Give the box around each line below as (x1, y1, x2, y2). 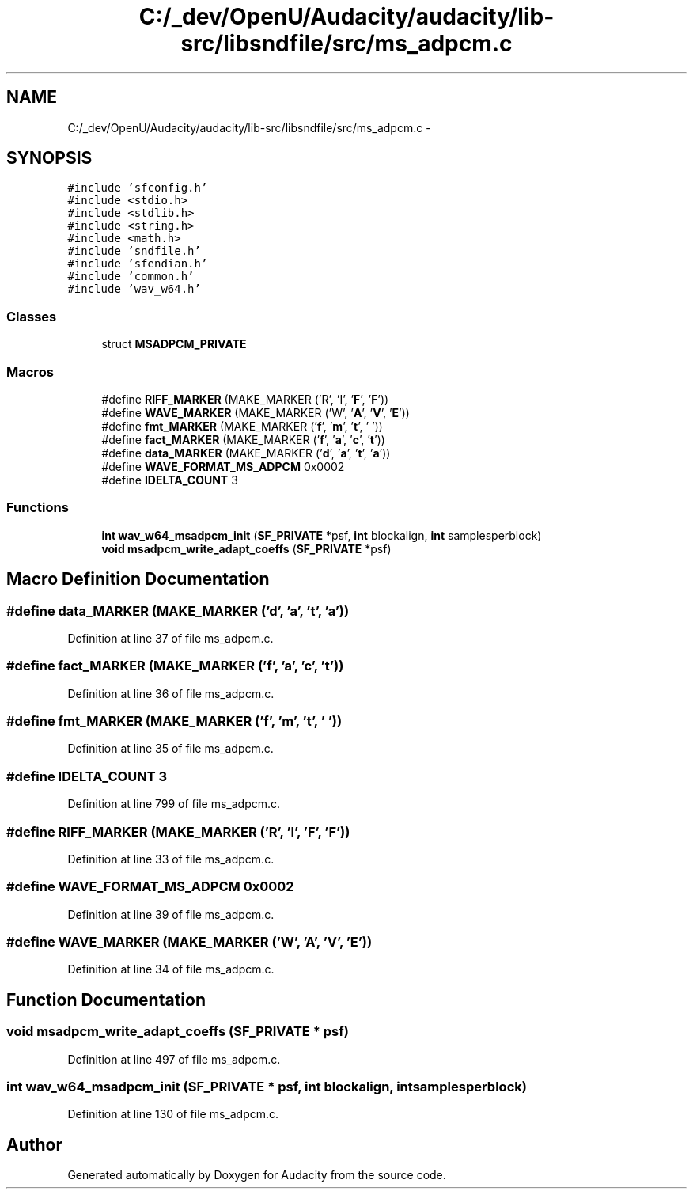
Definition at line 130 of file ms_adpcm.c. (67, 1107, 279, 1121)
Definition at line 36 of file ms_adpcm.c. (67, 686, 275, 700)
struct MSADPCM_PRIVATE (101, 337, 247, 351)
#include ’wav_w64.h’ (67, 283, 201, 296)
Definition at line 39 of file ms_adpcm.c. (67, 907, 275, 921)
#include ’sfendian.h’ (67, 257, 208, 271)
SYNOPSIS (6, 148, 93, 169)
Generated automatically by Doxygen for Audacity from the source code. (67, 1168, 446, 1182)
